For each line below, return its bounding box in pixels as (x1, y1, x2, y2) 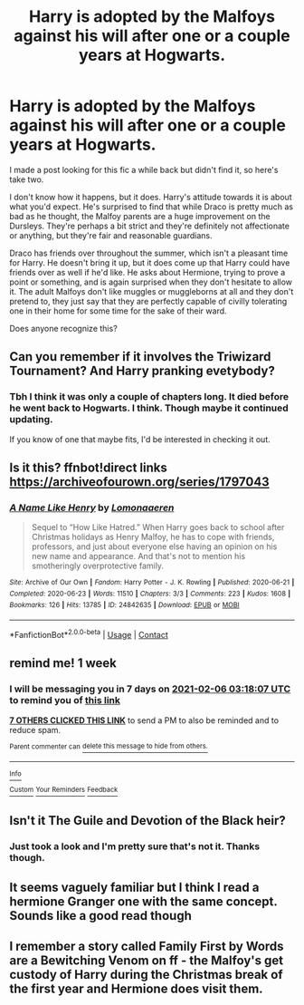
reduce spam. (9, 724, 62, 735)
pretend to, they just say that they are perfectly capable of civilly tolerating (9, 295, 288, 306)
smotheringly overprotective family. (31, 560, 165, 572)
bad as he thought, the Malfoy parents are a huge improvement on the (9, 210, 271, 221)
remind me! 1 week (9, 655, 118, 672)
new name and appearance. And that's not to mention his (31, 551, 246, 562)
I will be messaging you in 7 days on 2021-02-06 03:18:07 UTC (9, 682, 291, 695)
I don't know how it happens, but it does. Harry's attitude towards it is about (9, 191, 292, 202)
